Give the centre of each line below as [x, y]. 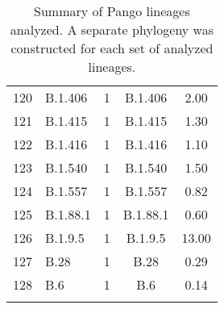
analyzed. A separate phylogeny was [112, 29]
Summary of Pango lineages [112, 11]
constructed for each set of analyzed [112, 48]
